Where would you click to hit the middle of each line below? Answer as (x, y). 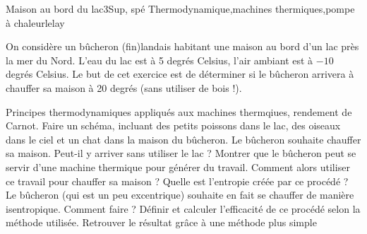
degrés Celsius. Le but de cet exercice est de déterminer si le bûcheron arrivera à (180, 74)
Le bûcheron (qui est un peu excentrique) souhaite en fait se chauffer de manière (180, 195)
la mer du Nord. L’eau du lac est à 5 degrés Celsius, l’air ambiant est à (160, 60)
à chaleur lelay (35, 22)
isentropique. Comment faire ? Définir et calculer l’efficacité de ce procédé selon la (183, 208)
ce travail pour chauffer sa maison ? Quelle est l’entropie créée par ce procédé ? (177, 181)
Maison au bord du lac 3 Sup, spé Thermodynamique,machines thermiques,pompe (180, 8)
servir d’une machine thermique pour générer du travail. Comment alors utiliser (178, 166)
